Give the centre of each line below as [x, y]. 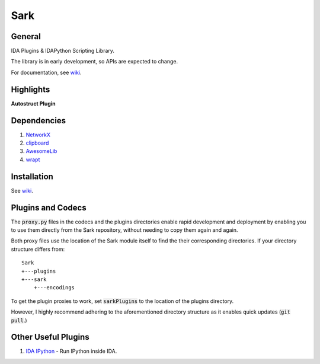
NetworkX [38, 135]
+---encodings [54, 288]
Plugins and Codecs [49, 207]
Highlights [31, 89]
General [26, 36]
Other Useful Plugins [50, 337]
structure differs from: [38, 249]
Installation [32, 176]
